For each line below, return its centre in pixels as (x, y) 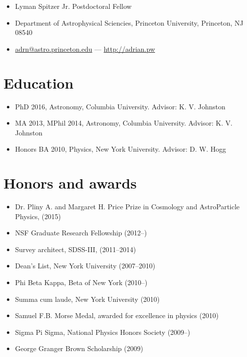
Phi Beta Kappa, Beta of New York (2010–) (81, 282)
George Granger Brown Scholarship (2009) (79, 348)
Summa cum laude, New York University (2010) (87, 299)
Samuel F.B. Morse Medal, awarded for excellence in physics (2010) (117, 315)
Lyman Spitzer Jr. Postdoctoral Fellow (73, 6)
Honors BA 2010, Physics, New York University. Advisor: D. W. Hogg (121, 149)
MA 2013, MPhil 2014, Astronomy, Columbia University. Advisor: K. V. (124, 123)
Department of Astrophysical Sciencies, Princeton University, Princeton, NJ (129, 22)
